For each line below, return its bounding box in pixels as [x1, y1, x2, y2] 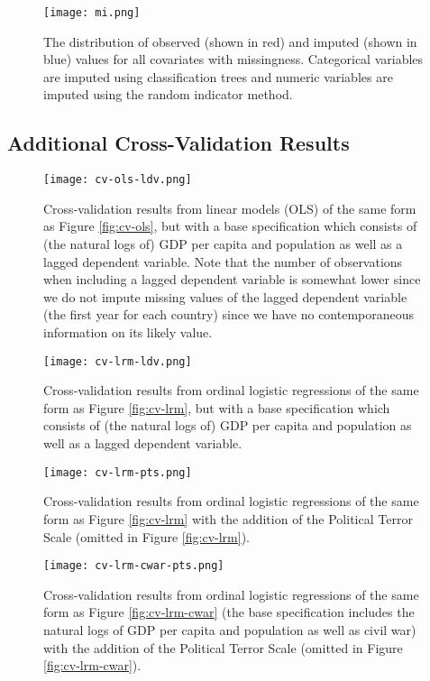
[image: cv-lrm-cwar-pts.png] [43, 559, 224, 573]
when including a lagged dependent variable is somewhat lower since [43, 270, 421, 289]
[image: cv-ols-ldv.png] [43, 173, 192, 187]
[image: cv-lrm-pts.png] [43, 465, 192, 479]
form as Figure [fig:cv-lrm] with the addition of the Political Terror [43, 509, 413, 528]
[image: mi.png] [43, 6, 141, 19]
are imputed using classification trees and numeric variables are [43, 67, 393, 86]
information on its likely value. [43, 323, 213, 342]
